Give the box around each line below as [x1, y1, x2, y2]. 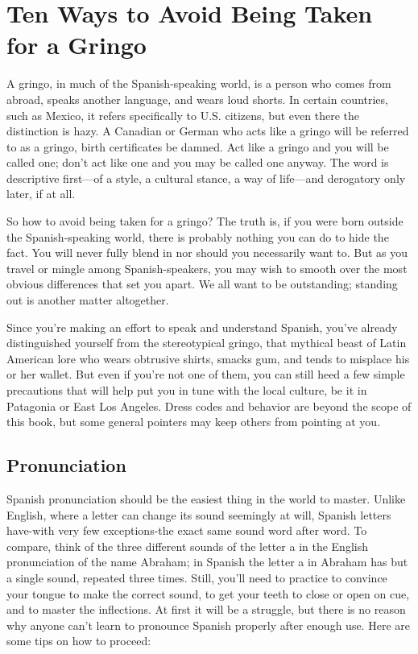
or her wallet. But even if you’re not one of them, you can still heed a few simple [6, 366, 405, 383]
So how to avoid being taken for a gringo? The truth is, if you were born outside [6, 213, 404, 230]
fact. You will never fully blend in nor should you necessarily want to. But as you [6, 244, 408, 261]
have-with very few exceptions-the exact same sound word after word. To [6, 522, 367, 539]
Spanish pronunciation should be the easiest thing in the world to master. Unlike [6, 490, 406, 507]
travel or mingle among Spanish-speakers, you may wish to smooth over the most [6, 259, 408, 276]
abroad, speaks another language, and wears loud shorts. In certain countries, [6, 90, 388, 107]
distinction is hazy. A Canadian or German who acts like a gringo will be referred [6, 122, 409, 139]
